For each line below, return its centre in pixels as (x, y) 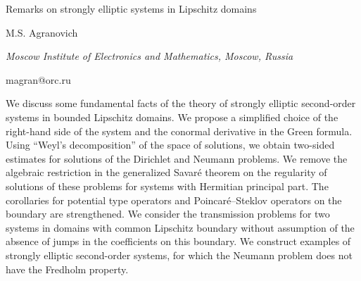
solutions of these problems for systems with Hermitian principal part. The (167, 186)
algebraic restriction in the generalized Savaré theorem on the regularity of (166, 172)
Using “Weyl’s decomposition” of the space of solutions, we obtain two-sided (170, 145)
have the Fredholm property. (67, 269)
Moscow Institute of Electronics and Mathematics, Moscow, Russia (150, 56)
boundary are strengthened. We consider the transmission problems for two (168, 214)
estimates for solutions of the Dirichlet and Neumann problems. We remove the (177, 158)
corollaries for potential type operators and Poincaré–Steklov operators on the (174, 200)
